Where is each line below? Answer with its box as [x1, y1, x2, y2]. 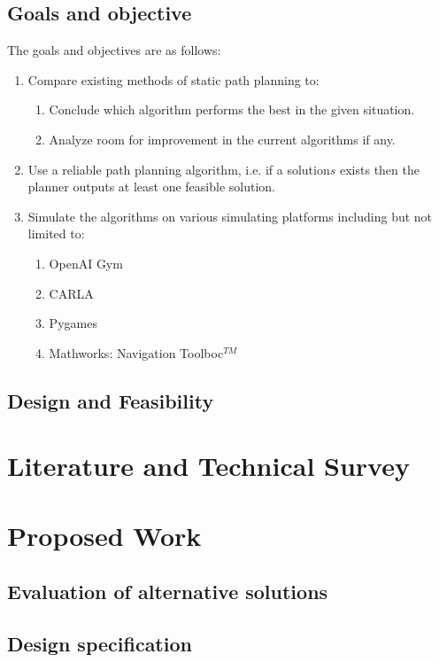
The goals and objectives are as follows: [7, 41, 221, 59]
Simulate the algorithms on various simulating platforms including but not [27, 206, 433, 225]
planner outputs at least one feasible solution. [27, 177, 275, 196]
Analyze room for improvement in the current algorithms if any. [49, 129, 396, 148]
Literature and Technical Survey [7, 448, 410, 484]
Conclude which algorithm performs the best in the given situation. [49, 100, 415, 119]
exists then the [339, 160, 420, 178]
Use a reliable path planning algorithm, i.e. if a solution [27, 160, 330, 178]
